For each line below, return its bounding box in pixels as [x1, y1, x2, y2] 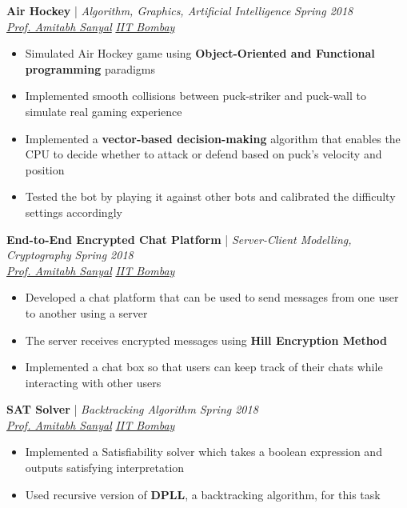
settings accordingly [25, 203, 122, 220]
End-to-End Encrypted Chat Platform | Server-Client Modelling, [6, 230, 352, 247]
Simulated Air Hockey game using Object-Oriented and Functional [25, 45, 375, 62]
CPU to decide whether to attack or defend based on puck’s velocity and [25, 146, 382, 162]
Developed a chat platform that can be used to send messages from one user [25, 289, 399, 306]
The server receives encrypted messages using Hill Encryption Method [25, 331, 388, 348]
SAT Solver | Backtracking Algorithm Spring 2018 [6, 401, 258, 418]
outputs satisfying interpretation [25, 459, 185, 476]
